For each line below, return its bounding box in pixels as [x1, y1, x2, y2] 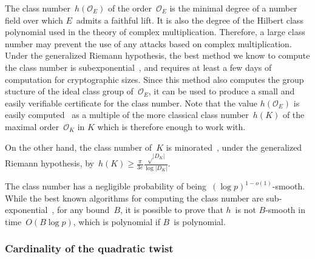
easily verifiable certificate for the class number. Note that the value [5, 96, 258, 109]
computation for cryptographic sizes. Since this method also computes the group [5, 73, 304, 85]
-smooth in [265, 203, 305, 216]
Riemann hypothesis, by [5, 157, 94, 169]
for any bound [56, 203, 110, 216]
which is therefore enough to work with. [97, 120, 246, 133]
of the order [107, 2, 152, 14]
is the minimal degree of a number [169, 2, 297, 14]
